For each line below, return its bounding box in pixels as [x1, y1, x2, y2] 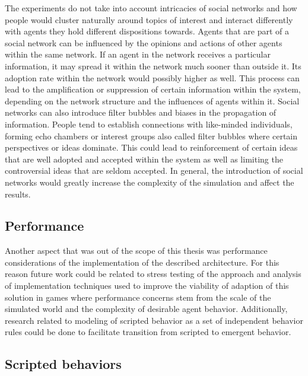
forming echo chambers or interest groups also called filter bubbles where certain [5, 129, 298, 142]
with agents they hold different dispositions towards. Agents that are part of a [5, 25, 289, 37]
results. [5, 187, 31, 200]
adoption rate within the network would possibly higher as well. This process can [5, 71, 300, 84]
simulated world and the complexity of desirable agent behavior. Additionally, [5, 302, 288, 315]
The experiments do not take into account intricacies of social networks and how [5, 2, 297, 14]
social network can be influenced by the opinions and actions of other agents [5, 36, 282, 49]
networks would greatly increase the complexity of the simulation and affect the [5, 176, 294, 188]
